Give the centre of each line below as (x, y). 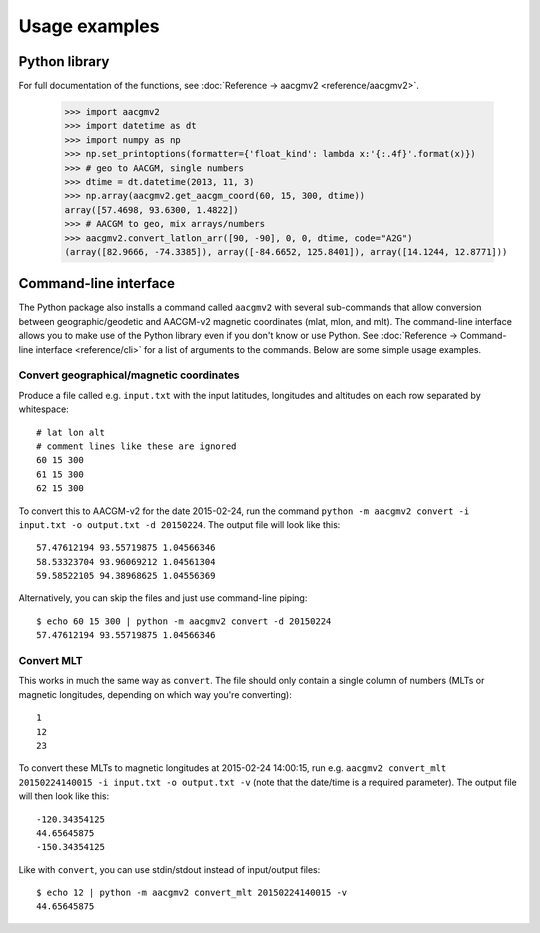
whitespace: (43, 409)
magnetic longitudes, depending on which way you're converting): (155, 694)
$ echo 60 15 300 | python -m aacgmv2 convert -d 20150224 (184, 621)
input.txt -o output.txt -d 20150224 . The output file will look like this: (179, 524)
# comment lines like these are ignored (136, 446)
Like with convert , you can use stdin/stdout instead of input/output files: (169, 869)
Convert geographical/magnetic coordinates (129, 375)
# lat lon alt (70, 432)
